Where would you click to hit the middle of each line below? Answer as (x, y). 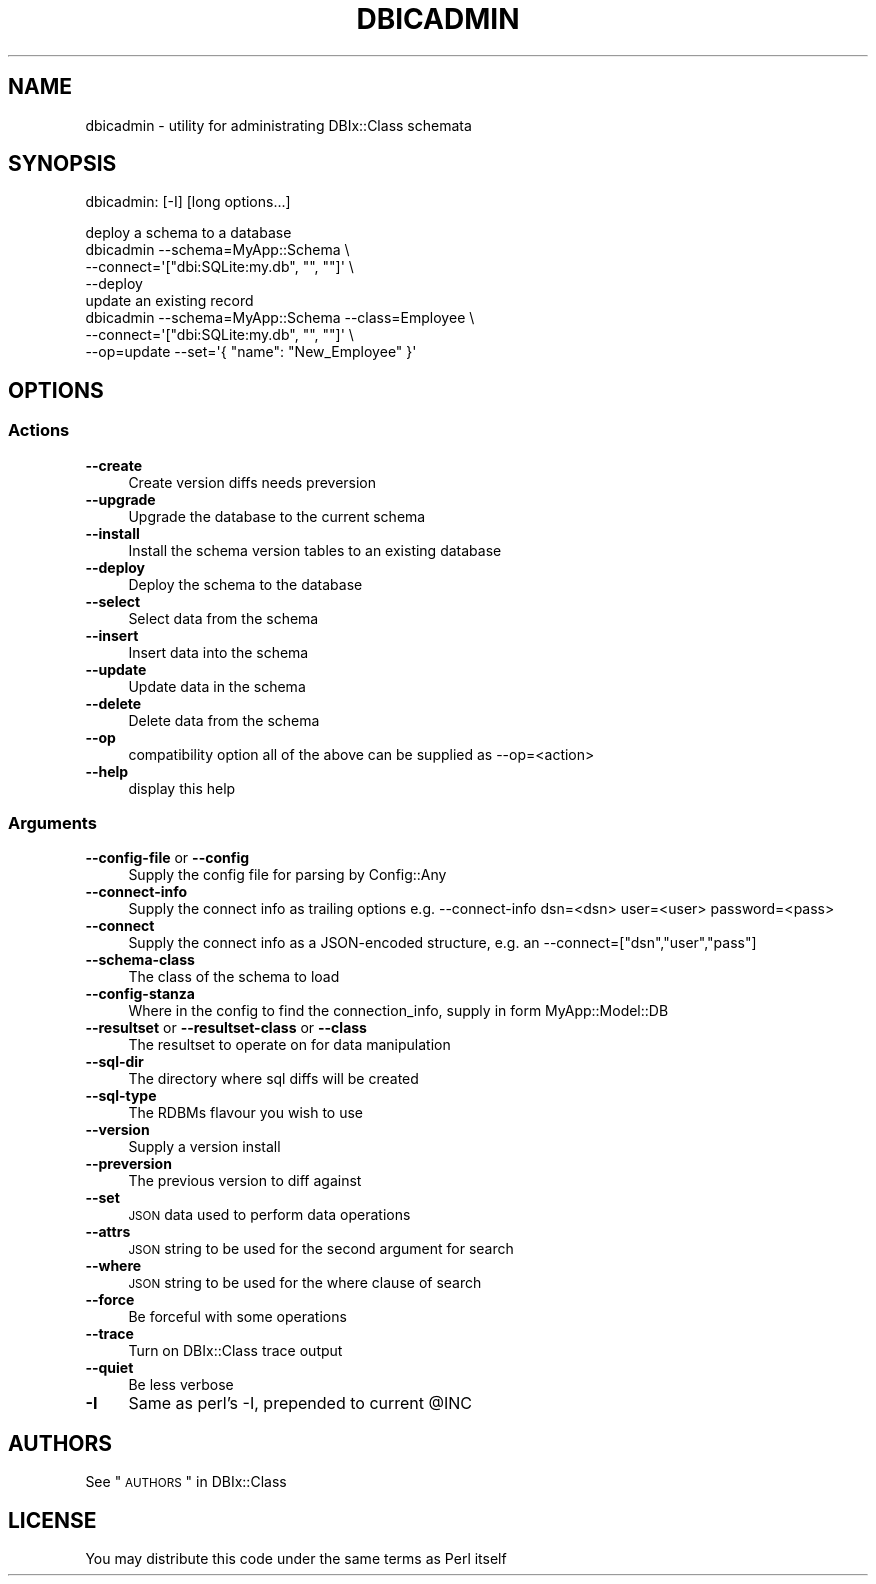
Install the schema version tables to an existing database (315, 550)
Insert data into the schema (218, 652)
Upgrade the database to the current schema (277, 516)
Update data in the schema (217, 686)
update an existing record (169, 301)
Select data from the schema (223, 618)
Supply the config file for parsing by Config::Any (287, 875)
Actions (39, 430)
